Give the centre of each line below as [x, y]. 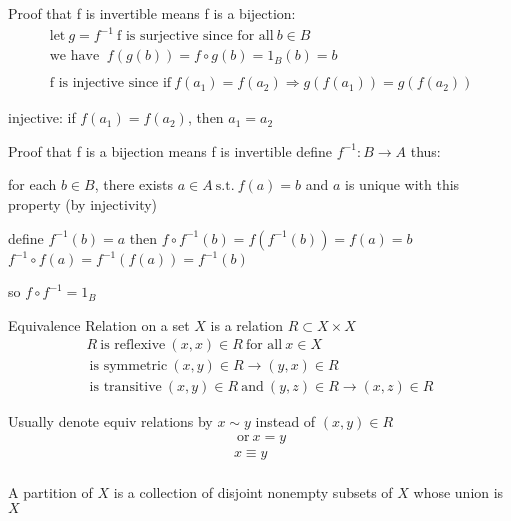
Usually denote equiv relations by [110, 421]
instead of [285, 421]
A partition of [50, 492]
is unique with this [402, 184]
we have [74, 56]
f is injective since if [110, 83]
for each [32, 184]
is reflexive [133, 345]
